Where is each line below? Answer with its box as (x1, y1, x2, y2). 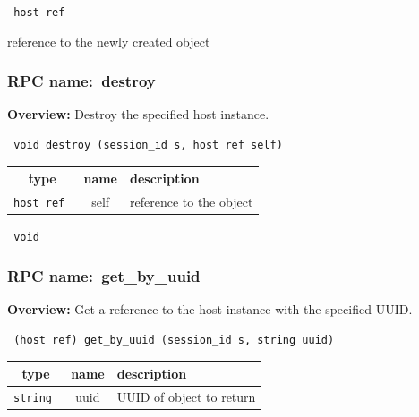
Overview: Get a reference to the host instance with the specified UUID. (7, 300, 413, 319)
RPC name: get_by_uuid (7, 264, 201, 286)
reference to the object (130, 192, 253, 211)
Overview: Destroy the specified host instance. (7, 105, 269, 123)
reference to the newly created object (7, 31, 210, 50)
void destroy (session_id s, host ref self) (13, 139, 283, 152)
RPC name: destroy (7, 70, 156, 92)
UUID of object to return (116, 387, 256, 405)
